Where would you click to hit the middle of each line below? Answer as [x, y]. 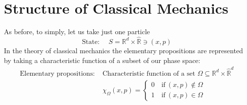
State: [91, 42]
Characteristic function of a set [149, 73]
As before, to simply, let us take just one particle [77, 31]
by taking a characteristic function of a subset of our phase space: [102, 60]
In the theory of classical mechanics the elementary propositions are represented [123, 50]
